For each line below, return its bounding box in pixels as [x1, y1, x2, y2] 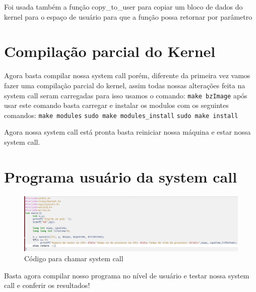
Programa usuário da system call [4, 166, 237, 187]
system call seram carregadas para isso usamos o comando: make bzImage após [4, 90, 247, 100]
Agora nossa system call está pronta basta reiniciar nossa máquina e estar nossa [4, 127, 251, 137]
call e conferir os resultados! [4, 280, 90, 290]
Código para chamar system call [24, 253, 123, 264]
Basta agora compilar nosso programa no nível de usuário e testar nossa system [4, 270, 249, 280]
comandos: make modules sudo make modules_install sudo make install [4, 109, 238, 120]
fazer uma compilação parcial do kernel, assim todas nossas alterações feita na [4, 80, 245, 90]
